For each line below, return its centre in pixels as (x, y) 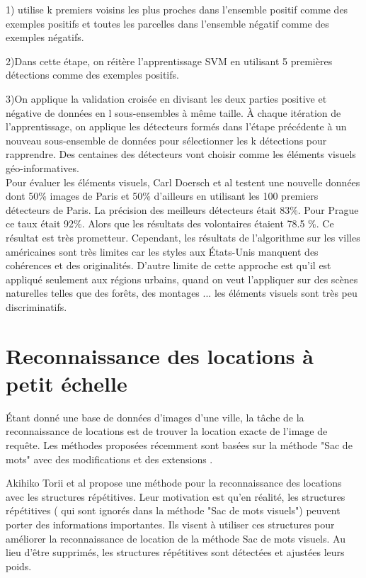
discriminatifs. (36, 306)
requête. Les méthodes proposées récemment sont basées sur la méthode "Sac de (179, 444)
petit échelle (67, 383)
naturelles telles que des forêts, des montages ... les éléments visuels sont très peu (182, 293)
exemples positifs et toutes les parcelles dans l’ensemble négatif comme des (167, 23)
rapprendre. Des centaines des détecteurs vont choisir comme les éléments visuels (181, 154)
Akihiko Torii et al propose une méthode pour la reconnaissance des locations (174, 483)
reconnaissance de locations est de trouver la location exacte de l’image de (167, 431)
